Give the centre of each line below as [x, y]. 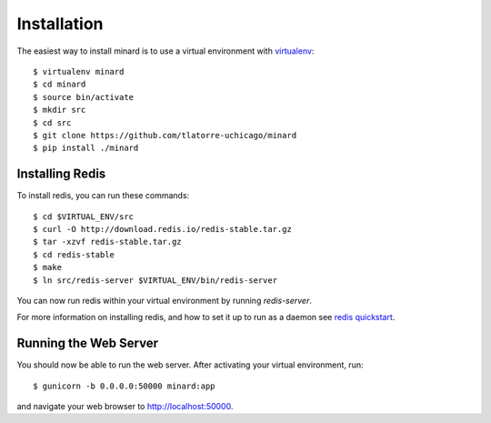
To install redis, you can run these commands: [103, 196]
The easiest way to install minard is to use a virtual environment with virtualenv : [165, 51]
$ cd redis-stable [74, 254]
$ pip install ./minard [86, 148]
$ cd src [52, 122]
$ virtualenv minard [79, 71]
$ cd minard [60, 85]
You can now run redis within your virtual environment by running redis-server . [165, 300]
